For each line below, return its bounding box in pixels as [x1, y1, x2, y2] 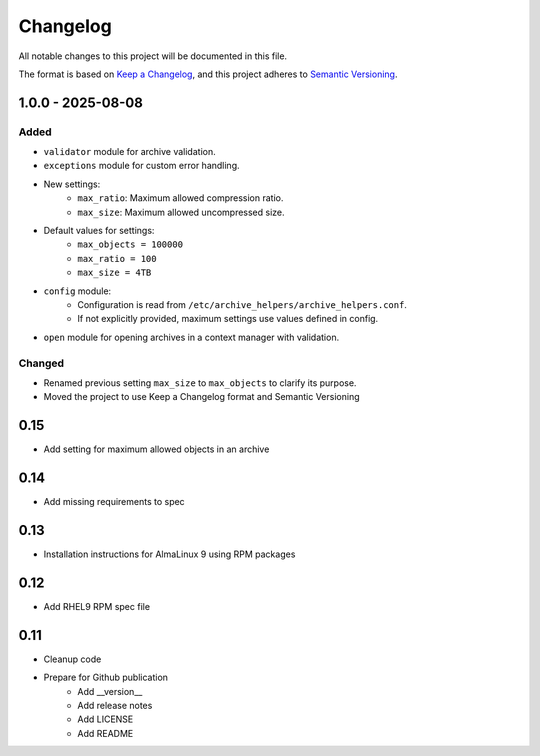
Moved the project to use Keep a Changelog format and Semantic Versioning [43, 391, 360, 403]
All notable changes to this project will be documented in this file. [18, 50, 288, 62]
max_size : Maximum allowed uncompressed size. [77, 206, 285, 218]
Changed [18, 356, 65, 370]
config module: [43, 285, 112, 297]
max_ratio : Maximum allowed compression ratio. [77, 192, 284, 204]
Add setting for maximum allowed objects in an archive [43, 443, 270, 455]
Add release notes [77, 700, 153, 712]
